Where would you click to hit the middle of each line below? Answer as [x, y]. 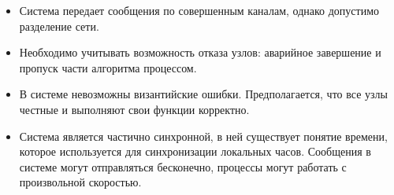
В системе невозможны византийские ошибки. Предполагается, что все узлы [203, 94]
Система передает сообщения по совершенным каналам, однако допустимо [199, 10]
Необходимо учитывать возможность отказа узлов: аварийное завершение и [200, 52]
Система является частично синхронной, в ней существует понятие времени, [203, 136]
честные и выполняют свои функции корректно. [134, 109]
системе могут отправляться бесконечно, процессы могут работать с [183, 166]
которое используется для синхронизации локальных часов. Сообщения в [195, 151]
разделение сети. [59, 26]
